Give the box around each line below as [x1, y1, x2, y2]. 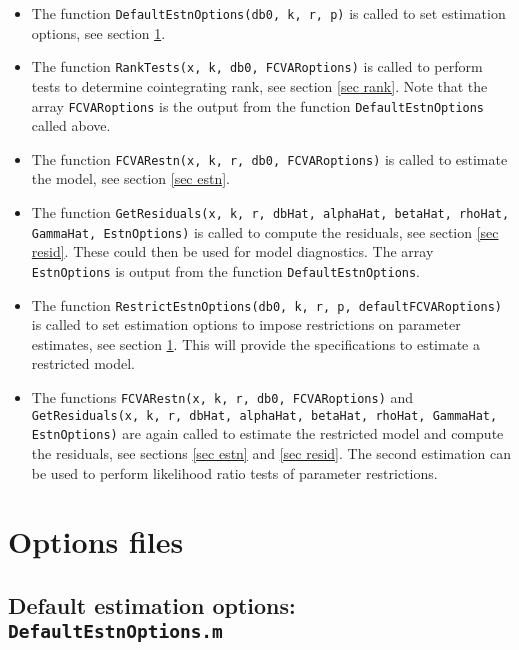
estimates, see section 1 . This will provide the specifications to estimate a [31, 333, 480, 354]
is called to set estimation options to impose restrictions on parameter [31, 314, 461, 335]
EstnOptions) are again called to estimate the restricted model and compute [31, 423, 504, 444]
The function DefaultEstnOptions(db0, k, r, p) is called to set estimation [31, 3, 506, 23]
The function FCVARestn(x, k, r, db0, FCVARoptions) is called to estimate [31, 148, 508, 169]
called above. [31, 115, 111, 136]
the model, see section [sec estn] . [31, 168, 231, 189]
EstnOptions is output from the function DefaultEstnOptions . [31, 260, 421, 281]
